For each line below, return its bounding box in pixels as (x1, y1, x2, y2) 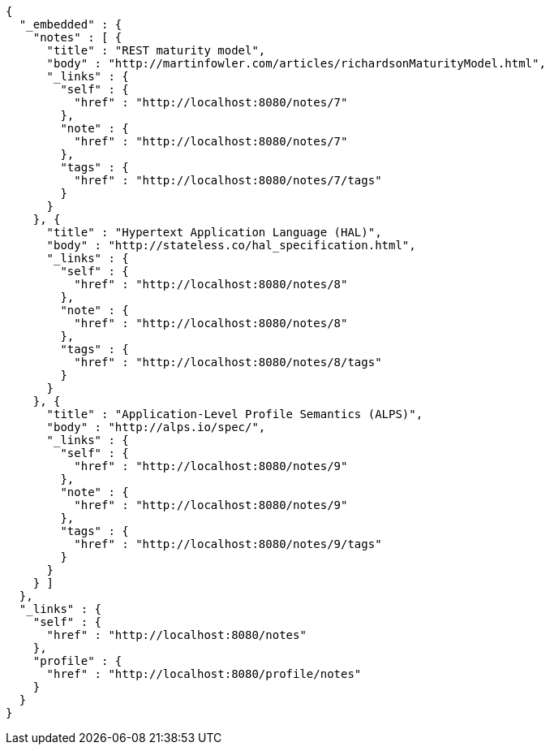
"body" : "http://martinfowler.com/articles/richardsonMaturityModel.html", (46, 57, 546, 70)
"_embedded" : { (19, 18, 122, 31)
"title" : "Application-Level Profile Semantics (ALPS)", (46, 408, 423, 421)
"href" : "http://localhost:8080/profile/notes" (46, 667, 362, 680)
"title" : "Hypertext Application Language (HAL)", (46, 226, 382, 239)
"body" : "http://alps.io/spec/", (46, 421, 266, 434)
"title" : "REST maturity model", (46, 44, 266, 57)
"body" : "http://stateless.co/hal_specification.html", (46, 239, 416, 252)
